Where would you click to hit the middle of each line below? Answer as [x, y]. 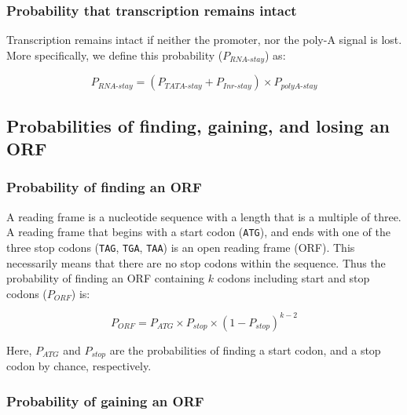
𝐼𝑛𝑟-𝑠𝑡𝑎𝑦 [237, 86]
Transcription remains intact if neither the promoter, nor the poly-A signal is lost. [204, 40]
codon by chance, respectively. [79, 366]
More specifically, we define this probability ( [115, 55]
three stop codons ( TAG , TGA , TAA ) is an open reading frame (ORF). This [181, 247]
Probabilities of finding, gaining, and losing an [198, 125]
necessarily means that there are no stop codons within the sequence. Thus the [196, 262]
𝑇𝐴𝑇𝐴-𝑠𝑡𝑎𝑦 [183, 86]
